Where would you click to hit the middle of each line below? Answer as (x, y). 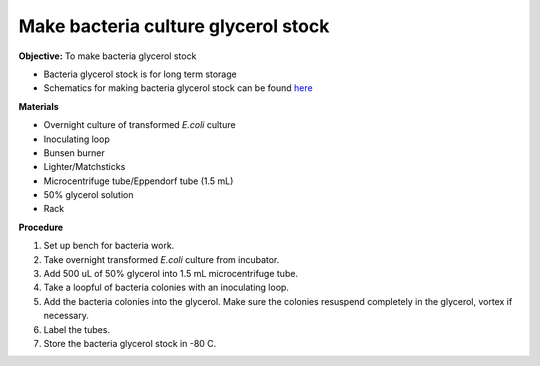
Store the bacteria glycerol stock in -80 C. (130, 343)
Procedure (41, 227)
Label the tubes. (76, 329)
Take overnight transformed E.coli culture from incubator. (161, 259)
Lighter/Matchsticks (84, 167)
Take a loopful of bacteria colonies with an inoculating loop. (166, 287)
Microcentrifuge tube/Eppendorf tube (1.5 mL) (138, 181)
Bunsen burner (74, 152)
